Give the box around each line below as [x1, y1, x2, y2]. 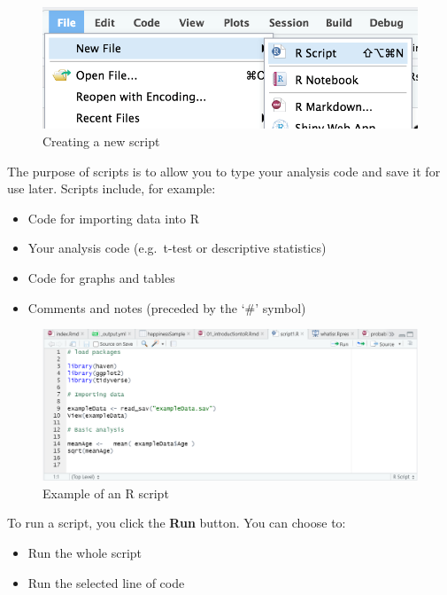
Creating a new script [42, 132, 160, 151]
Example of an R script [42, 483, 169, 502]
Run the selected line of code [27, 573, 185, 591]
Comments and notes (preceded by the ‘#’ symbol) [27, 298, 306, 317]
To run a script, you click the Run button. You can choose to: [7, 513, 346, 532]
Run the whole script [27, 544, 143, 562]
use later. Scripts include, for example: [7, 179, 216, 198]
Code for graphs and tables [27, 269, 175, 287]
